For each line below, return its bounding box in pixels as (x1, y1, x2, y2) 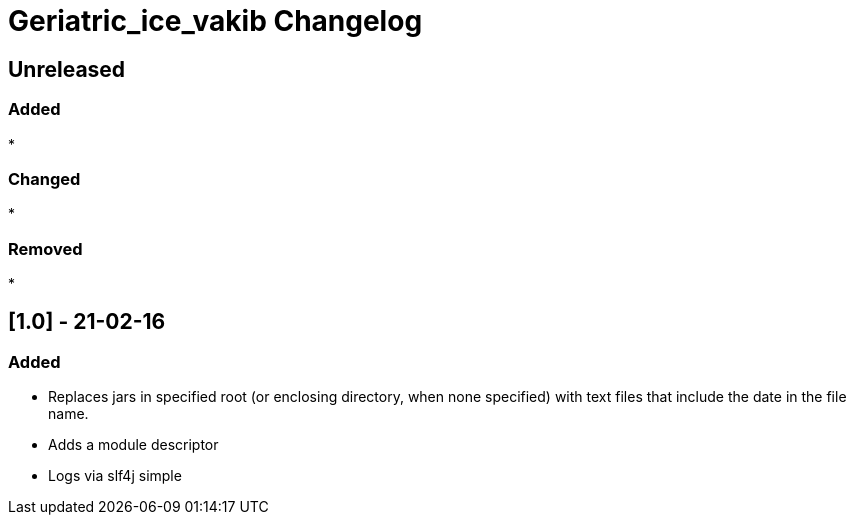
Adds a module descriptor (48, 436, 219, 454)
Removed (8, 238, 83, 259)
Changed (8, 168, 81, 189)
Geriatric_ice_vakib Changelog (8, 4, 423, 38)
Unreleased (8, 56, 126, 82)
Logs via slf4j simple (48, 467, 182, 485)
